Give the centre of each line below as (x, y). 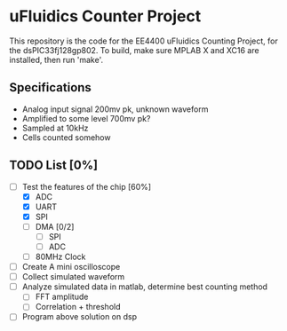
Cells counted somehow (66, 137)
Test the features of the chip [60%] (87, 186)
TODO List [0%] (54, 165)
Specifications (50, 87)
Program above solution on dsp (80, 317)
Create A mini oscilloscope (71, 267)
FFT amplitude (62, 297)
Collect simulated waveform (73, 277)
